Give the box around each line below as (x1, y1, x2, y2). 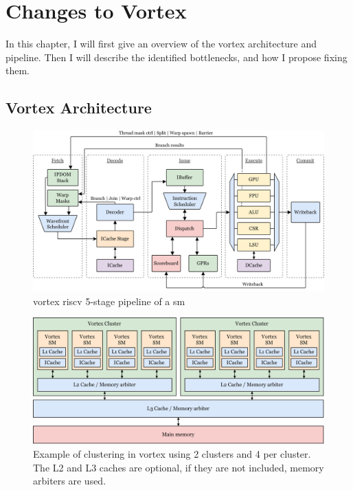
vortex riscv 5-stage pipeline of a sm (33, 293, 185, 308)
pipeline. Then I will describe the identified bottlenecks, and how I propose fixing (5, 49, 348, 64)
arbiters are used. (33, 474, 106, 488)
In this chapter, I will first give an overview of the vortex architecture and (5, 36, 317, 51)
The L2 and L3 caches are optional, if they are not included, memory (33, 460, 324, 474)
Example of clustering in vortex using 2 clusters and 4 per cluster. (33, 446, 311, 460)
